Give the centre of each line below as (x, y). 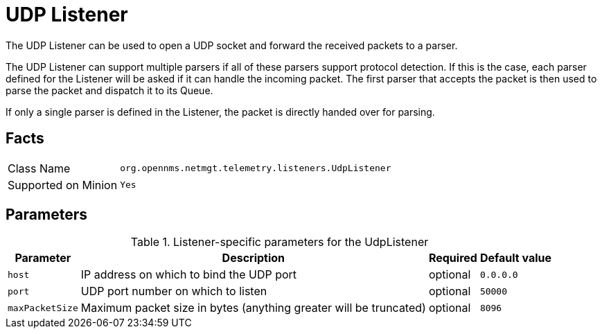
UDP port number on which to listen (174, 291)
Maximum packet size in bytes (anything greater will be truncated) (253, 308)
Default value (516, 258)
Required (453, 258)
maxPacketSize (43, 308)
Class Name (39, 168)
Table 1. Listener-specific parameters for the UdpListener (280, 242)
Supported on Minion (63, 185)
